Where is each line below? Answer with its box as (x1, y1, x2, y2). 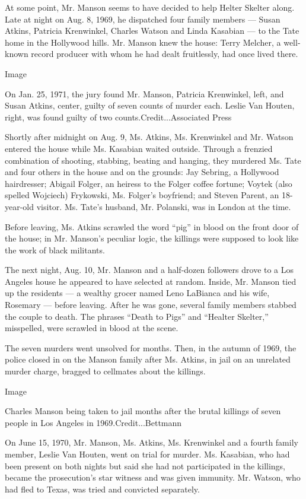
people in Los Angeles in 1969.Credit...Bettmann (5, 416, 182, 428)
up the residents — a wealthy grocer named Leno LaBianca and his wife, (5, 287, 270, 299)
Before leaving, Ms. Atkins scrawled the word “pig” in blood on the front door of (5, 220, 299, 233)
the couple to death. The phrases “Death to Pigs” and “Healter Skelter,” (5, 310, 269, 322)
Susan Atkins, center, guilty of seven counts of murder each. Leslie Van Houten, (5, 99, 295, 112)
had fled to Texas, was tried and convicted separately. (5, 482, 200, 495)
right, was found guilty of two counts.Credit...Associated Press (5, 110, 232, 123)
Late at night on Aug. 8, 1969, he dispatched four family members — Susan (5, 12, 280, 25)
